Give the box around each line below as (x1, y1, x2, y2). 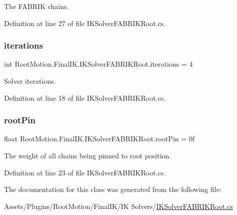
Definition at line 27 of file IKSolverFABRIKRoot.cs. (4, 18, 166, 28)
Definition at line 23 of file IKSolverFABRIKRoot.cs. (4, 167, 166, 177)
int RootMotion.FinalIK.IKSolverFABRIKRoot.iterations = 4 (4, 59, 193, 69)
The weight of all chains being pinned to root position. (4, 150, 171, 160)
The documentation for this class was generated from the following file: (4, 184, 221, 194)
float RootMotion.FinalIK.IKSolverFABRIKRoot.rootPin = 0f (4, 133, 195, 144)
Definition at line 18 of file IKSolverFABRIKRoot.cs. (4, 92, 166, 103)
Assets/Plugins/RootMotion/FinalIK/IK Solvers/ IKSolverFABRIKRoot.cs (4, 200, 233, 211)
